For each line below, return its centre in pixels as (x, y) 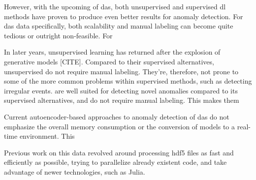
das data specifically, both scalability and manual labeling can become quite (119, 26)
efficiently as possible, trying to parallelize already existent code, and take (115, 162)
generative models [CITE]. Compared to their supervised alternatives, (109, 61)
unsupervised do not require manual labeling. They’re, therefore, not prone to (121, 71)
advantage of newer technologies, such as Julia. (75, 171)
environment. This (47, 136)
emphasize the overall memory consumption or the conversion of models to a (120, 126)
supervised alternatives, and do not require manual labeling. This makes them (122, 100)
